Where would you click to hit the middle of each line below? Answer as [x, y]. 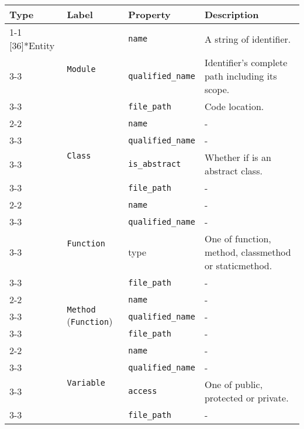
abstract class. [233, 171]
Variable [86, 382]
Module [81, 69]
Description [232, 14]
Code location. [234, 106]
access [143, 391]
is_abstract [155, 164]
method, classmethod [248, 252]
